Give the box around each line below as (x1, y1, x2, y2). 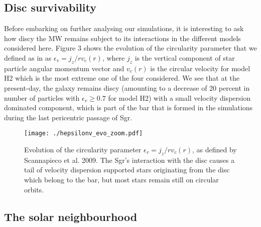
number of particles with (4, 92, 80, 103)
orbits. (24, 184, 44, 194)
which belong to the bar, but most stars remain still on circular (24, 174, 219, 184)
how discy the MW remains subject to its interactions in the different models (4, 33, 241, 43)
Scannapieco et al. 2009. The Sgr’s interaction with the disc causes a (24, 154, 235, 165)
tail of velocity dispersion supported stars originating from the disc (24, 164, 230, 175)
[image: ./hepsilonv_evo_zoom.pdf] (24, 130, 143, 137)
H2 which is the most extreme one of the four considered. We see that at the (4, 73, 239, 83)
